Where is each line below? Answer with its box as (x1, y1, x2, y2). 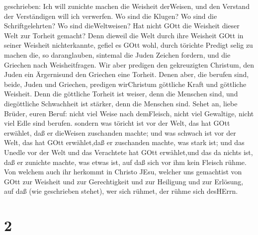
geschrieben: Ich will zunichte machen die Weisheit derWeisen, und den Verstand (4, 1, 250, 11)
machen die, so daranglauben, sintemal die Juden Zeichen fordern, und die (4, 49, 231, 60)
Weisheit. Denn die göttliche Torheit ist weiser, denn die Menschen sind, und (4, 88, 238, 99)
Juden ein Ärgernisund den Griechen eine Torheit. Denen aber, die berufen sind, (4, 69, 249, 79)
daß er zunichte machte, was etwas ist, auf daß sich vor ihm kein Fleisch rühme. (4, 157, 247, 167)
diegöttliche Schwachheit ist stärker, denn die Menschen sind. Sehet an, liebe (4, 98, 238, 108)
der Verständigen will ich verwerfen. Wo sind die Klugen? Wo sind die (4, 10, 217, 21)
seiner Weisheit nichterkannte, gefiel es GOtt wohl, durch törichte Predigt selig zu (4, 40, 253, 50)
